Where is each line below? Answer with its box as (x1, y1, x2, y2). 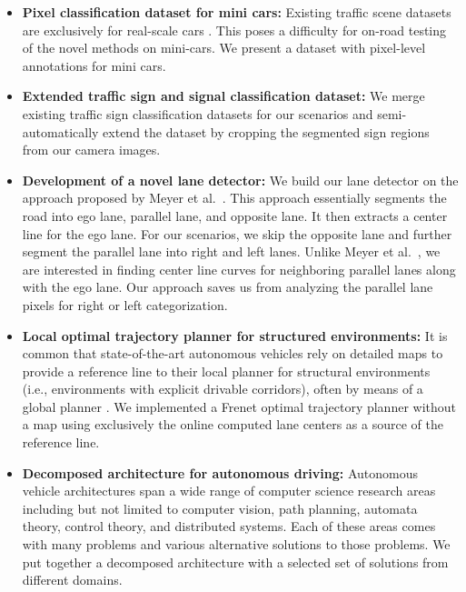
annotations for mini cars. (22, 55, 166, 75)
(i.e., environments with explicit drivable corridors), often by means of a (22, 379, 423, 398)
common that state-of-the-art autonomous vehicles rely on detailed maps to (22, 344, 443, 363)
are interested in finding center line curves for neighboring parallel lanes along (22, 259, 456, 278)
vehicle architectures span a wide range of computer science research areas (22, 481, 436, 500)
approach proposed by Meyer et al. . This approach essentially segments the (22, 188, 447, 207)
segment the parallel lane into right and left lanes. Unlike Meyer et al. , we (22, 242, 441, 261)
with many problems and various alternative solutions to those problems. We (22, 535, 451, 554)
